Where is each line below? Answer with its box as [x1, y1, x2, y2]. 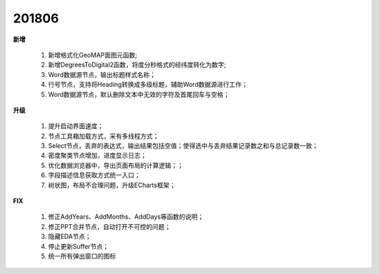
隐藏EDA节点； [48, 232, 91, 241]
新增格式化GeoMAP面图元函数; [48, 50, 138, 59]
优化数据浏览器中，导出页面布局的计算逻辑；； [48, 161, 184, 170]
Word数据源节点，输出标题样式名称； [48, 70, 157, 78]
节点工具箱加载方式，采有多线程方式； [48, 132, 159, 140]
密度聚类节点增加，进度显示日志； [48, 151, 147, 160]
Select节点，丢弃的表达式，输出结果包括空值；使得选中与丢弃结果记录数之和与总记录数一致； [48, 142, 319, 150]
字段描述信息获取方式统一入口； [48, 171, 140, 179]
